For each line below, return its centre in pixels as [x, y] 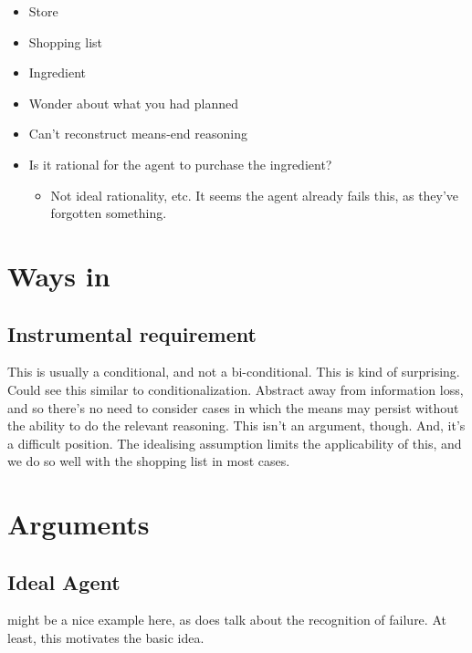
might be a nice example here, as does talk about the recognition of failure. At [227, 620]
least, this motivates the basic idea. [106, 638]
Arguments [79, 524]
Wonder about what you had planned [133, 103]
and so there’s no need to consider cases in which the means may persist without [233, 407]
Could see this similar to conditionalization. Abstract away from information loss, [236, 389]
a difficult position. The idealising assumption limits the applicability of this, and [235, 443]
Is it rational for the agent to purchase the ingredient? [180, 164]
